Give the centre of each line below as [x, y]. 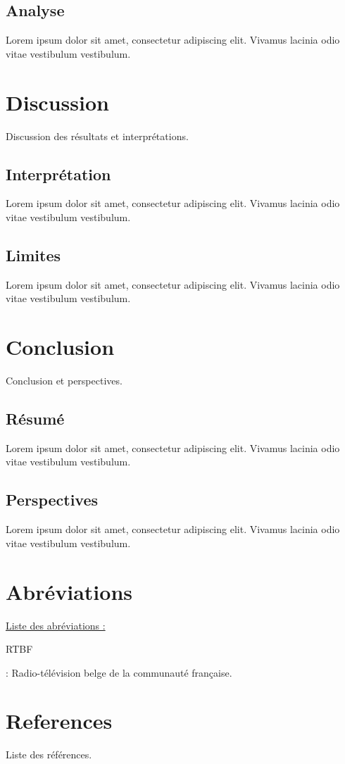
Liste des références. [49, 754]
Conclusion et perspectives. [64, 381]
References [59, 721]
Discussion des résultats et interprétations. [97, 136]
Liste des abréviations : [56, 625]
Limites [33, 255]
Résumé [35, 418]
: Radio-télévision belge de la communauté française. [119, 672]
